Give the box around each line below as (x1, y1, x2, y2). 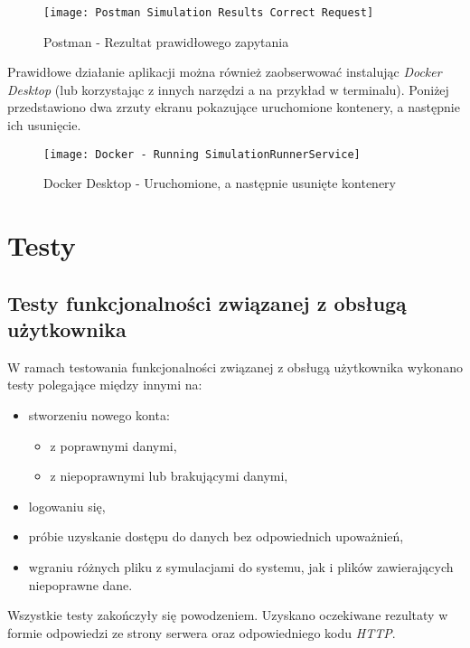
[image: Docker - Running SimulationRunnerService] (43, 147, 361, 161)
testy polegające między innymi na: (7, 375, 202, 394)
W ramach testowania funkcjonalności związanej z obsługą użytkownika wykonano (7, 357, 463, 376)
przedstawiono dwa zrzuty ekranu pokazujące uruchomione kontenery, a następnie (7, 98, 460, 117)
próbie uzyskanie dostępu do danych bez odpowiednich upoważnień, (28, 527, 404, 546)
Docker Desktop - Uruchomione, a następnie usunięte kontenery (43, 174, 396, 193)
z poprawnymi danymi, (50, 436, 177, 455)
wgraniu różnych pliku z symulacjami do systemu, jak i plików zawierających (28, 558, 454, 576)
